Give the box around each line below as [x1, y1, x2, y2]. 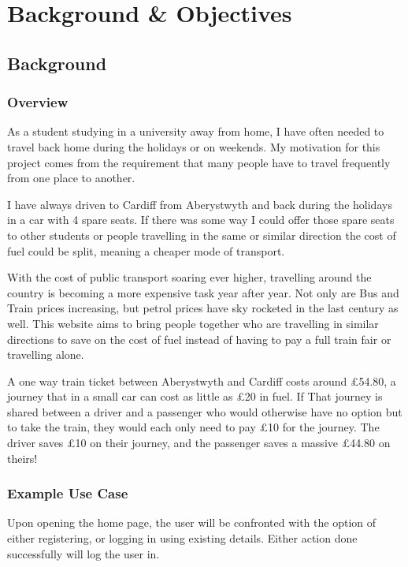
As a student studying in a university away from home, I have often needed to [7, 123, 384, 140]
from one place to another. [7, 170, 135, 186]
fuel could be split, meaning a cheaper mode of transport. [7, 242, 285, 259]
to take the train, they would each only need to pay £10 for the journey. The [7, 419, 380, 435]
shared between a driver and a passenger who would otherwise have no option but [7, 403, 402, 420]
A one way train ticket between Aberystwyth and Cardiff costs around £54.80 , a [7, 372, 396, 389]
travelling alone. [7, 346, 84, 363]
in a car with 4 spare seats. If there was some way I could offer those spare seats [7, 211, 395, 228]
